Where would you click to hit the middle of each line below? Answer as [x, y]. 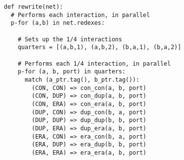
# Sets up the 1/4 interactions [70, 39]
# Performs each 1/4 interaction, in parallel [94, 63]
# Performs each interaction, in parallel [80, 15]
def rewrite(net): [33, 7]
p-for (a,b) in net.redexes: [58, 23]
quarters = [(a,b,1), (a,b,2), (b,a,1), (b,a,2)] [100, 47]
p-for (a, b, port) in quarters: [72, 72]
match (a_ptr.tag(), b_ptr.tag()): [82, 80]
